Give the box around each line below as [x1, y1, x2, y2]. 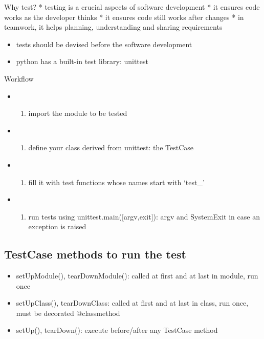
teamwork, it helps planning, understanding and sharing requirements [4, 22, 223, 32]
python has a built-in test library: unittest [16, 56, 148, 67]
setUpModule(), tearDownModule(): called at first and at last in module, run [16, 270, 258, 281]
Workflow [4, 73, 34, 84]
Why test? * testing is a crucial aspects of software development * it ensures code [4, 2, 260, 12]
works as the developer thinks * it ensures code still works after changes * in [4, 11, 244, 22]
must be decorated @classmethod [16, 307, 120, 318]
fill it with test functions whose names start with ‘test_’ [28, 176, 205, 187]
